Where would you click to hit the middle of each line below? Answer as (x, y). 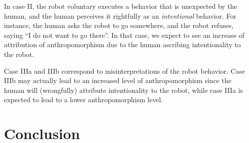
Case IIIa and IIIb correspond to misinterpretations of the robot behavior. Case (124, 71)
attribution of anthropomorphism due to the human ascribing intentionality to (123, 44)
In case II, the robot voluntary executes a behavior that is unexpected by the (121, 6)
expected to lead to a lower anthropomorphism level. (84, 100)
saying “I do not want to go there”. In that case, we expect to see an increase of (124, 35)
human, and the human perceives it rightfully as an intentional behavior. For (120, 15)
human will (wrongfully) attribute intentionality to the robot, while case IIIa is (124, 90)
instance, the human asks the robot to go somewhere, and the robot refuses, (119, 25)
